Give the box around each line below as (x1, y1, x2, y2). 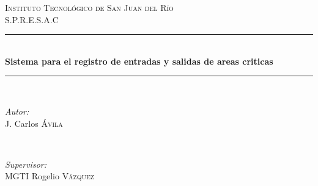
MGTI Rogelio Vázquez (5, 170, 94, 182)
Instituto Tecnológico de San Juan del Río (5, 1, 174, 13)
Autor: (5, 104, 29, 117)
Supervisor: (5, 157, 46, 170)
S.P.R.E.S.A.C (5, 13, 59, 26)
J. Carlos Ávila (5, 116, 63, 129)
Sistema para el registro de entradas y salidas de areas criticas (5, 54, 273, 67)
